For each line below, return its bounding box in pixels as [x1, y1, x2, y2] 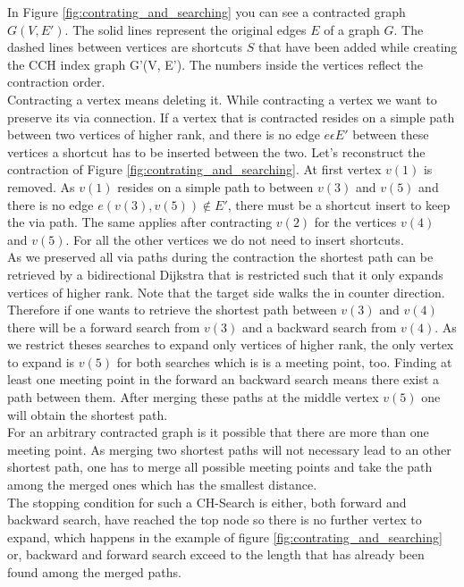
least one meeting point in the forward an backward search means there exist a [7, 370, 440, 389]
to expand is [7, 352, 75, 371]
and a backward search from [241, 317, 397, 336]
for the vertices [314, 213, 397, 231]
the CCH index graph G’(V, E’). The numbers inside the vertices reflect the [7, 55, 423, 73]
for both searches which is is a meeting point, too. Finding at [116, 352, 452, 371]
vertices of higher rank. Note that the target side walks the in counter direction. [7, 282, 445, 301]
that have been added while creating [257, 38, 458, 56]
